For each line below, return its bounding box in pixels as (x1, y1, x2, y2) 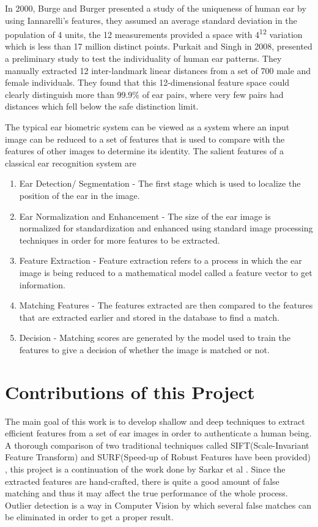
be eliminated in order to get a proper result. (5, 510, 174, 523)
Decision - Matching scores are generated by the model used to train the (19, 331, 290, 344)
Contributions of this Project (5, 379, 255, 404)
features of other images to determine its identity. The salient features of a (5, 144, 284, 157)
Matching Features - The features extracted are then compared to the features (19, 299, 313, 312)
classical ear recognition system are (5, 156, 136, 169)
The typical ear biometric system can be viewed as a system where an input (5, 121, 290, 133)
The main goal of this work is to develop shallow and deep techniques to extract (5, 414, 305, 427)
